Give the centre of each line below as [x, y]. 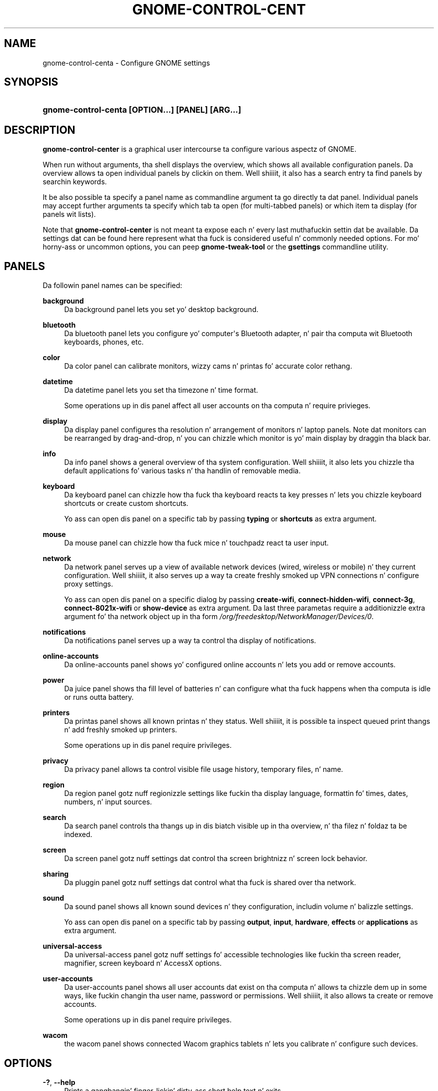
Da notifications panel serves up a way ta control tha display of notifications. [190, 641]
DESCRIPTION [40, 130]
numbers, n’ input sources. [108, 802]
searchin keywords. [75, 182]
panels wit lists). [69, 214]
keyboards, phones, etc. [104, 342]
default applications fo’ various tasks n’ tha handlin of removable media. [182, 471]
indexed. [78, 835]
